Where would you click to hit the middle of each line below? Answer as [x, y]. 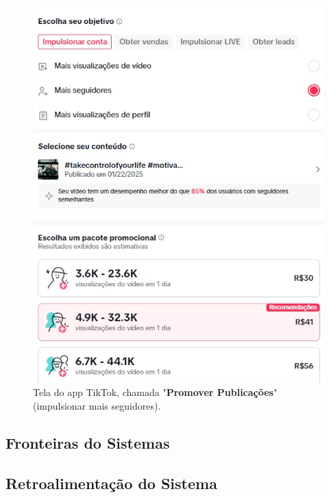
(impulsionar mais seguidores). [97, 405]
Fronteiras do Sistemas [88, 442]
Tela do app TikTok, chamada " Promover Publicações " [155, 392]
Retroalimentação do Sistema [111, 483]
